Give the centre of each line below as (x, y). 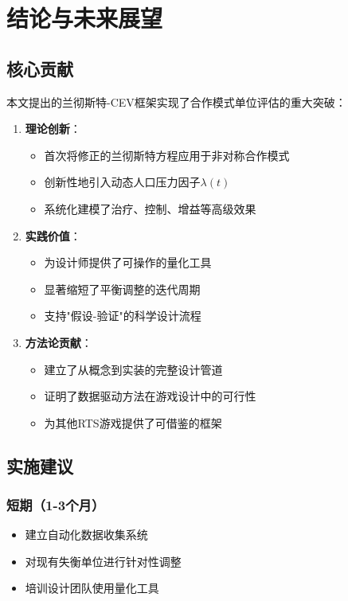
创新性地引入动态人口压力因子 (122, 182)
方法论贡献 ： (59, 342)
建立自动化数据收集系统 (86, 535)
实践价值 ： (53, 235)
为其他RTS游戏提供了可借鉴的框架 (133, 422)
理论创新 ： (53, 129)
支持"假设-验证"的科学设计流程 (123, 316)
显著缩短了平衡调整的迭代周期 (122, 289)
